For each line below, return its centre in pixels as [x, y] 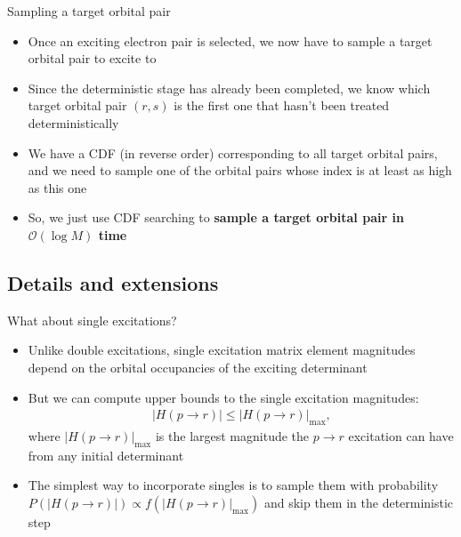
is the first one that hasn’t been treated [282, 105]
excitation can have [401, 435]
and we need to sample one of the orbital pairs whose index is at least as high [240, 170]
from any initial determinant [106, 455]
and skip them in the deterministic [359, 502]
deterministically [73, 122]
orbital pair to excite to [92, 58]
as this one [57, 187]
